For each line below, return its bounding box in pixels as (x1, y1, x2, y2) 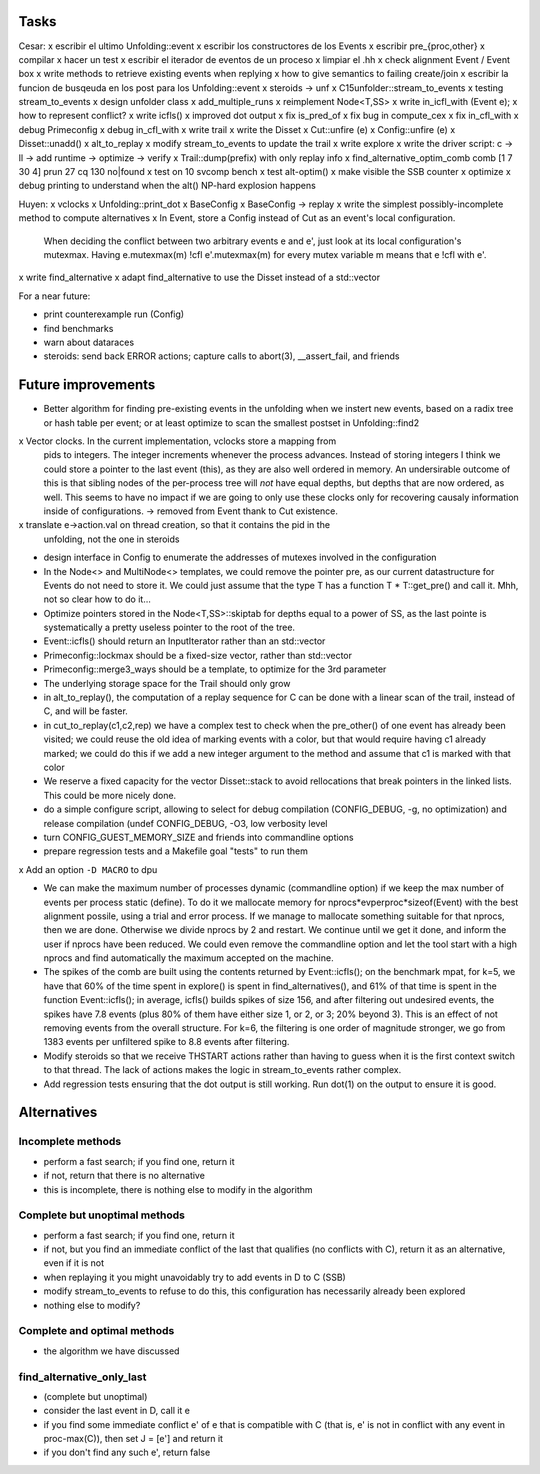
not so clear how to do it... (43, 593, 152, 605)
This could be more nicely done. (43, 789, 177, 801)
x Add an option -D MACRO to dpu (18, 863, 158, 875)
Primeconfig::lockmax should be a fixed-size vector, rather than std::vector (43, 649, 353, 661)
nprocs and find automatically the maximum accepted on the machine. (43, 952, 334, 964)
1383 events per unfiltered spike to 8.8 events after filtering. (43, 1036, 290, 1048)
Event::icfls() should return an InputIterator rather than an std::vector (43, 635, 326, 647)
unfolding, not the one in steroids (43, 533, 180, 545)
